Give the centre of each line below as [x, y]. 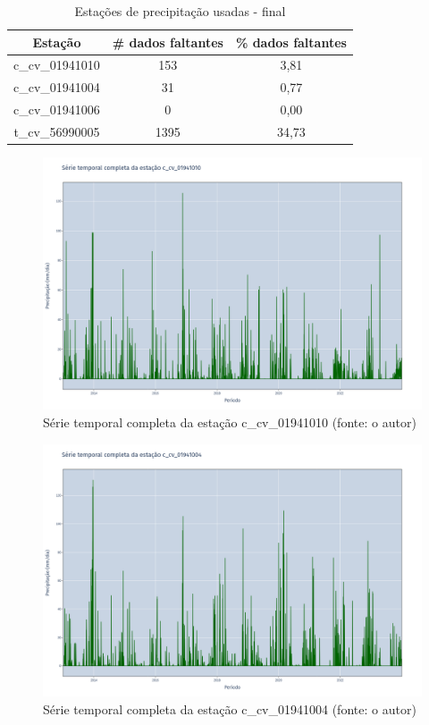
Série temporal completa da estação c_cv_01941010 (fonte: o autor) [230, 422]
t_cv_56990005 [57, 131]
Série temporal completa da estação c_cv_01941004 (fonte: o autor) [230, 708]
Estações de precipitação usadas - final [180, 11]
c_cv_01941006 [57, 110]
